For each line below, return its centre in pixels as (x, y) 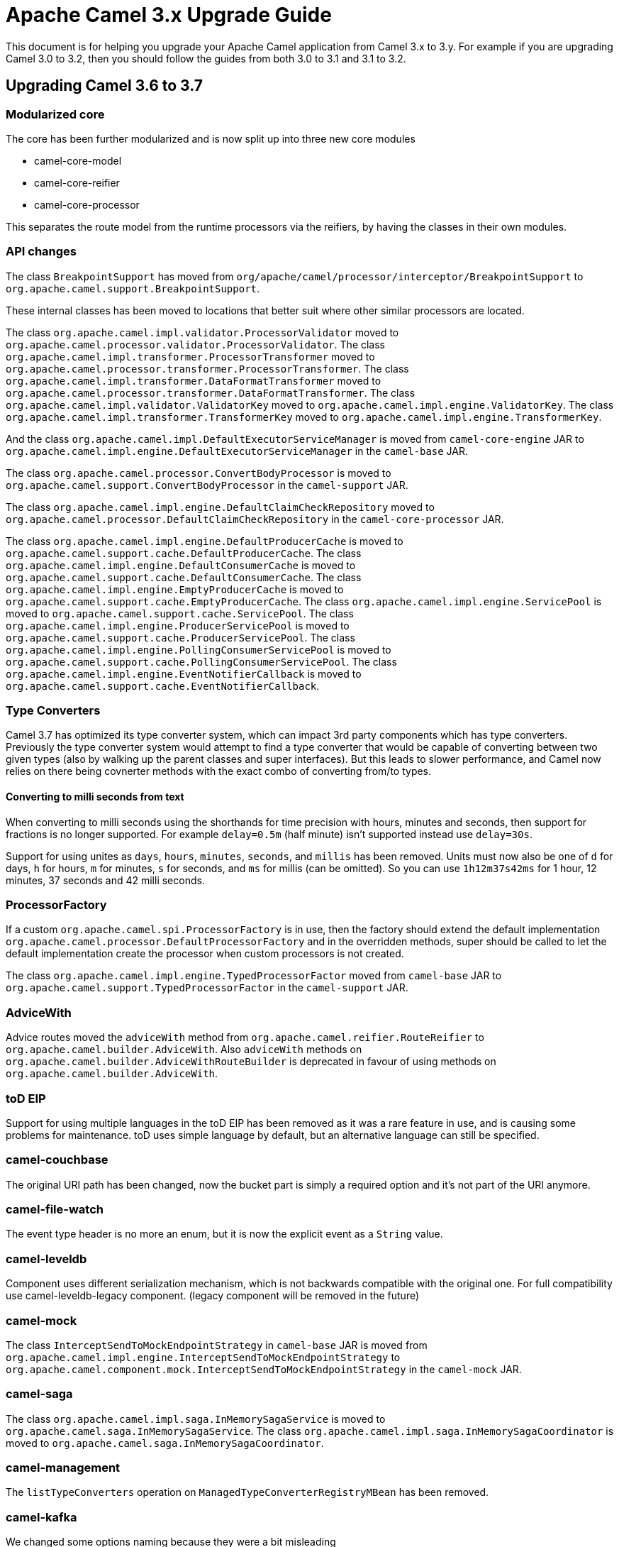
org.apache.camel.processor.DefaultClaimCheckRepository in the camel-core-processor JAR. (255, 519)
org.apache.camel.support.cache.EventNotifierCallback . (163, 686)
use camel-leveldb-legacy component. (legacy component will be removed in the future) (213, 1296)
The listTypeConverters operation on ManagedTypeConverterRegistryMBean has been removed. (247, 1492)
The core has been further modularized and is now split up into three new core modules (211, 138)
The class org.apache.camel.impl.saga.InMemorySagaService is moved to (196, 1419)
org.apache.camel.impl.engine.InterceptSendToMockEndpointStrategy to (203, 1357)
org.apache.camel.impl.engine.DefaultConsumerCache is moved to (181, 565)
